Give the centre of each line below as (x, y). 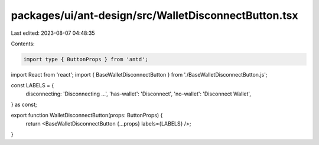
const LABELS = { (32, 85)
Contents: (23, 44)
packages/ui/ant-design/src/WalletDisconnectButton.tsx (154, 15)
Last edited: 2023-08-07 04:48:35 (53, 33)
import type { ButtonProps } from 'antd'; (86, 59)
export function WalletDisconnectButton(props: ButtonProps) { (87, 116)
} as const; (24, 105)
